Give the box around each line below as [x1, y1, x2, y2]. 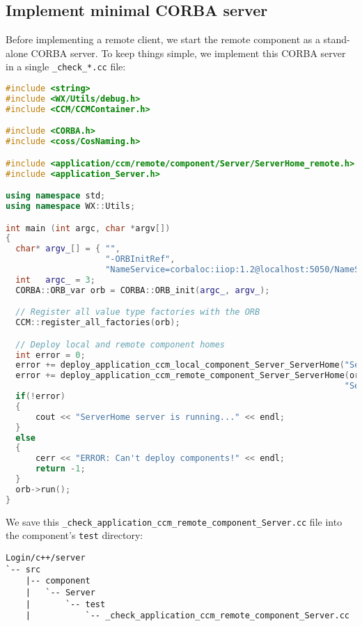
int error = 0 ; [15, 350, 86, 360]
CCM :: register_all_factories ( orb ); [15, 318, 180, 328]
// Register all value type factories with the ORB [15, 307, 260, 318]
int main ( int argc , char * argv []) [6, 223, 171, 233]
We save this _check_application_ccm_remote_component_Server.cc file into [6, 514, 343, 529]
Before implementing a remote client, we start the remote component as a [6, 32, 320, 47]
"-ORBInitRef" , [105, 254, 175, 265]
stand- [323, 32, 350, 47]
